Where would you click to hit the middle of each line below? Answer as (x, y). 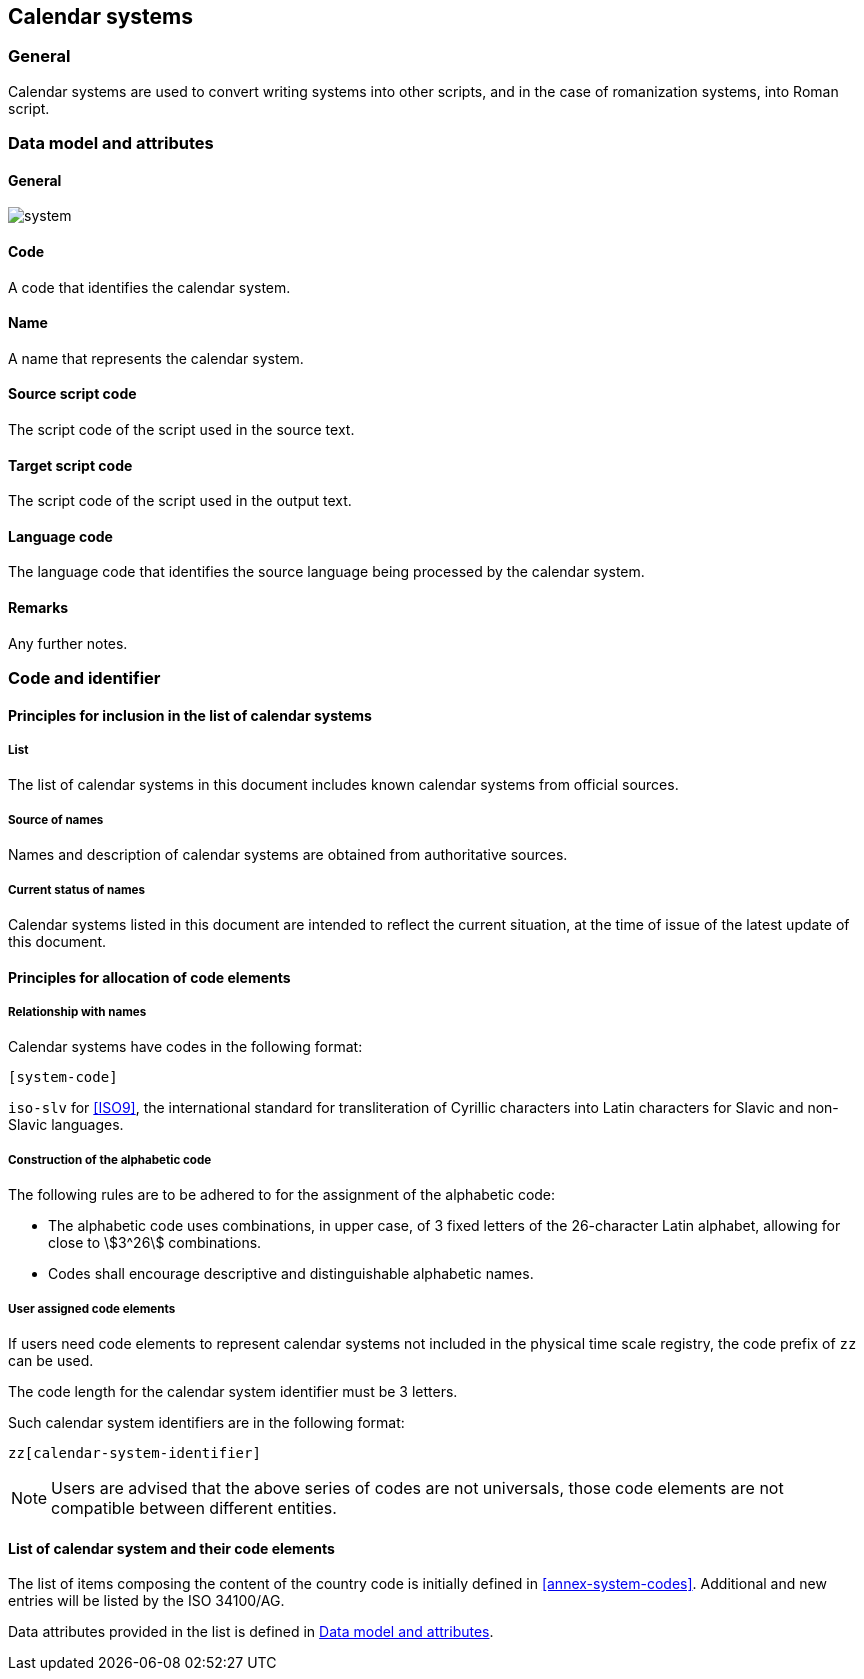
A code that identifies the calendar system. (149, 287)
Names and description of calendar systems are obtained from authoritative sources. (288, 855)
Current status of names (76, 889)
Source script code (72, 394)
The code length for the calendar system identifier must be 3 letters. (233, 1391)
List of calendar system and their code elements (171, 1548)
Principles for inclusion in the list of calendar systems (190, 715)
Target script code (70, 465)
